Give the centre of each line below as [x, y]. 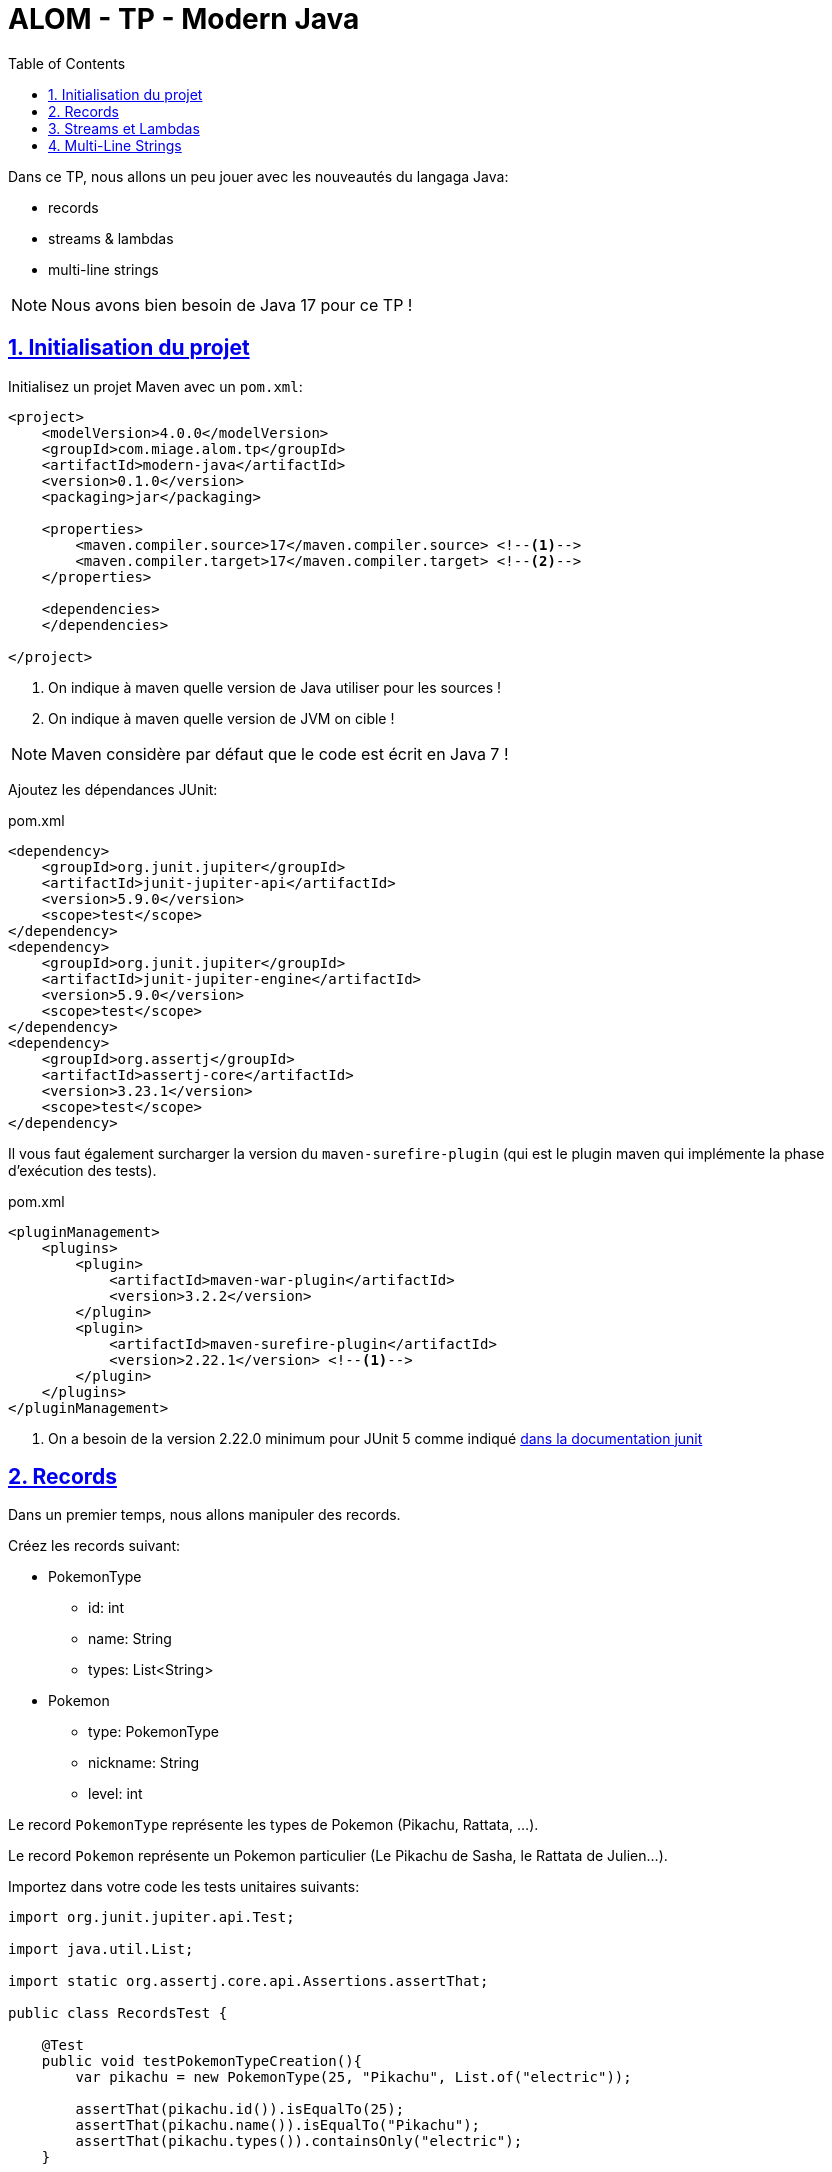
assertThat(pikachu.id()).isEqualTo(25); [240, 2109]
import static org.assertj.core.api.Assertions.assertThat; [248, 1981]
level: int [115, 1794]
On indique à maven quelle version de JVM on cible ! [221, 718]
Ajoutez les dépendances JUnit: [113, 789]
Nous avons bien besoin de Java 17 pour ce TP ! [232, 304]
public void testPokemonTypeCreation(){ [202, 2061]
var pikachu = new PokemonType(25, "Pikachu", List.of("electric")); [353, 2077]
